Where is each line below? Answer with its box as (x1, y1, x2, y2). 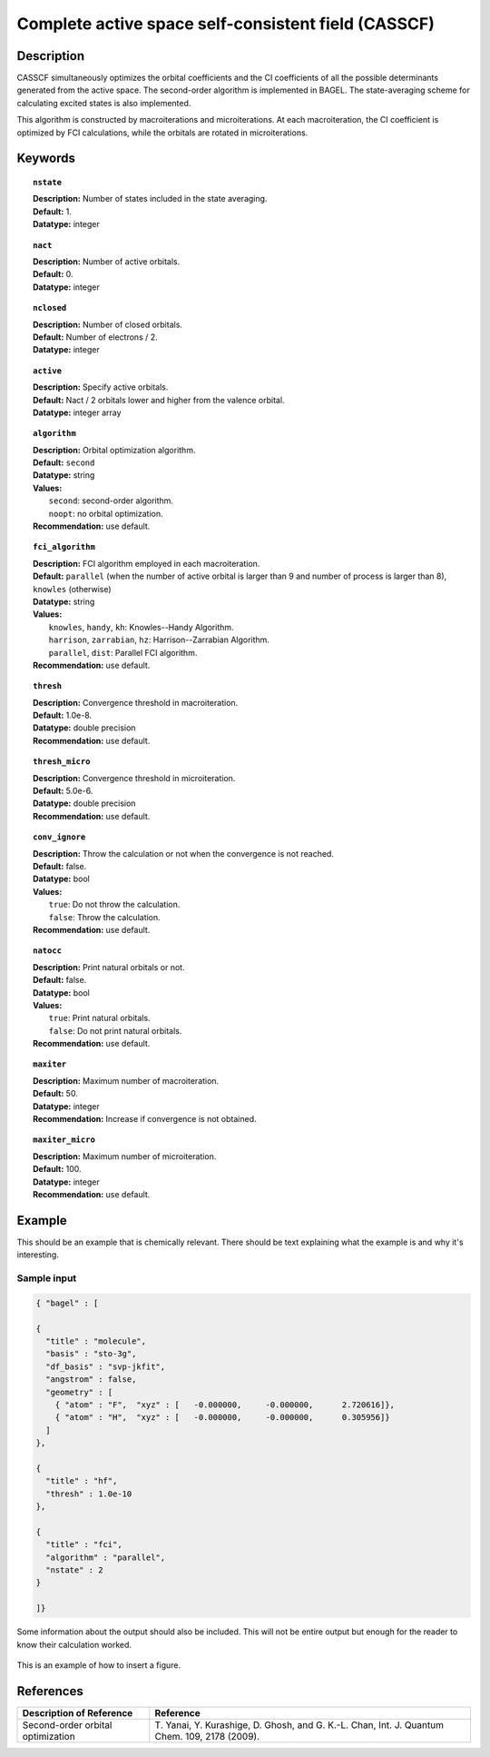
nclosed (33, 303, 67, 313)
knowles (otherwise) (33, 583, 113, 594)
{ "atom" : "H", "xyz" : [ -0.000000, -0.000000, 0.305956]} (54, 1413, 390, 1423)
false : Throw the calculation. (48, 911, 161, 922)
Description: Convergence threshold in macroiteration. (33, 697, 239, 708)
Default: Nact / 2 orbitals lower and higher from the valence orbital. (33, 394, 285, 405)
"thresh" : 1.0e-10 (45, 1488, 132, 1499)
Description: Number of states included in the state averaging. (33, 194, 268, 204)
